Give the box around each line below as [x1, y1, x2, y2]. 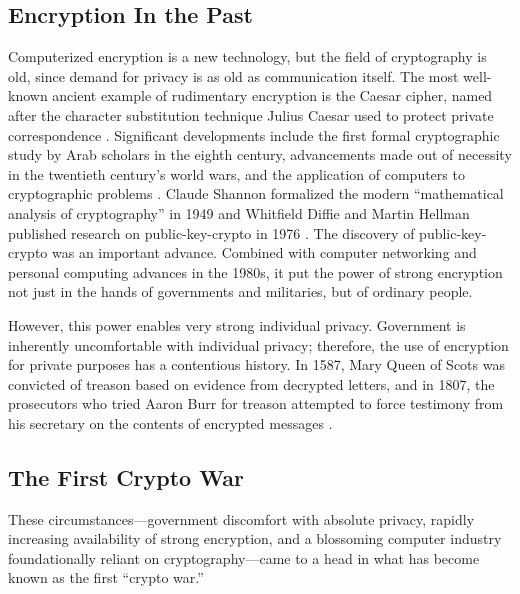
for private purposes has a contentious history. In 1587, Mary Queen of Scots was [8, 354, 505, 375]
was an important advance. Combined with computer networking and [51, 242, 477, 263]
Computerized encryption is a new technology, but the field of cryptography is [8, 46, 487, 67]
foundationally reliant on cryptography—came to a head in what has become [8, 547, 480, 568]
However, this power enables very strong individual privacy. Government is [8, 314, 466, 335]
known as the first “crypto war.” [8, 567, 204, 588]
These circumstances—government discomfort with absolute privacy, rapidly [8, 508, 475, 529]
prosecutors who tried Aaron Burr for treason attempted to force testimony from [8, 393, 504, 414]
